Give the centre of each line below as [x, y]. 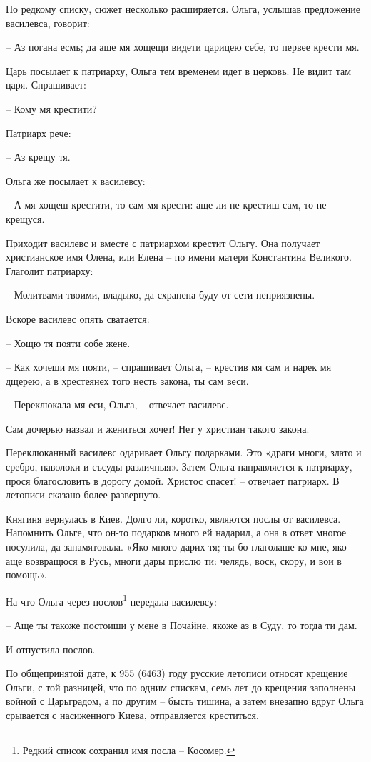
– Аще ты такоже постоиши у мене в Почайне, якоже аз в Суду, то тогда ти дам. [182, 625]
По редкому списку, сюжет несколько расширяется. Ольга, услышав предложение [183, 9]
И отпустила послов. [51, 649]
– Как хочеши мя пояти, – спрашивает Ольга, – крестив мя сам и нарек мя [169, 367]
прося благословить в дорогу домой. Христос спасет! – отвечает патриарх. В [173, 480]
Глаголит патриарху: [50, 270]
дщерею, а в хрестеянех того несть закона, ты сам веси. [127, 380]
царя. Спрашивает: [46, 85]
